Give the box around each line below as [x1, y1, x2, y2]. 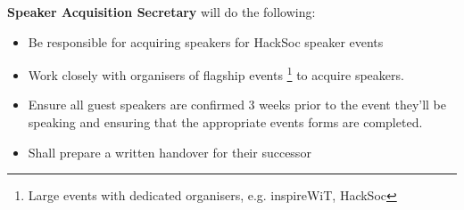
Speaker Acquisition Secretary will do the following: [7, 3, 316, 20]
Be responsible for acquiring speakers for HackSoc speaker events [28, 32, 384, 51]
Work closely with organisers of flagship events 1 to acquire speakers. [28, 63, 404, 84]
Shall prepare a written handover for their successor [28, 142, 311, 161]
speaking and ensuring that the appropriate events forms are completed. [28, 113, 423, 132]
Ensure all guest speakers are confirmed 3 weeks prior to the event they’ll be [28, 95, 447, 114]
